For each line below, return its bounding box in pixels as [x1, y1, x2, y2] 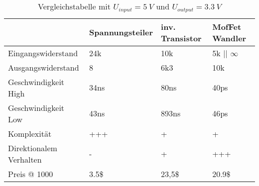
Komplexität [8, 127, 52, 139]
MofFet [212, 20, 242, 32]
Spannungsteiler [89, 26, 153, 38]
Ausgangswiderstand [8, 61, 79, 73]
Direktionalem [8, 142, 57, 154]
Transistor [161, 32, 202, 44]
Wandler [212, 32, 247, 44]
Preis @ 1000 [8, 168, 53, 180]
